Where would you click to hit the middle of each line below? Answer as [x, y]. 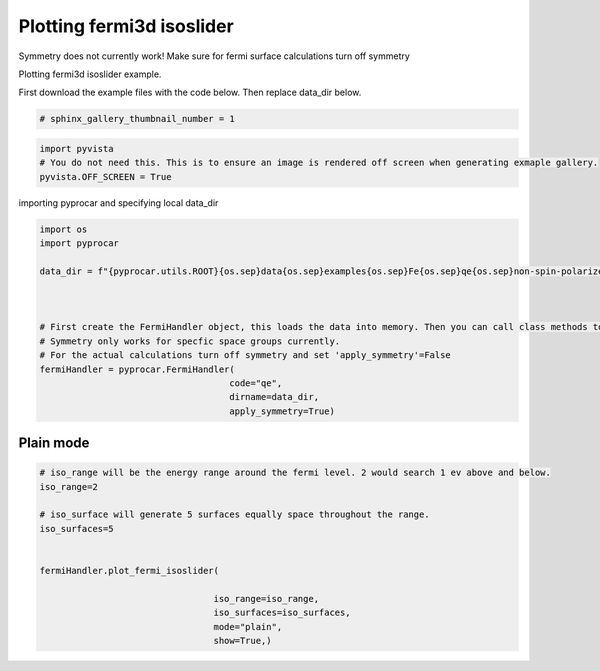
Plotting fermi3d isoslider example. [90, 74]
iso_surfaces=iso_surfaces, [282, 613]
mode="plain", [248, 626]
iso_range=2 [69, 486]
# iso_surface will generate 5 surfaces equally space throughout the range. [234, 514]
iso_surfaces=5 [76, 528]
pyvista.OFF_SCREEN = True [105, 176]
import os [63, 229]
